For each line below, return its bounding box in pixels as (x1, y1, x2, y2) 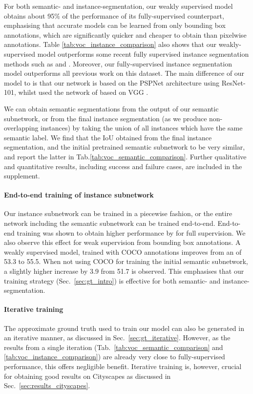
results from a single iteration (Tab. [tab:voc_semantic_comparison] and (4, 342, 223, 352)
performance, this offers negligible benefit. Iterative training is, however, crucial (4, 361, 242, 371)
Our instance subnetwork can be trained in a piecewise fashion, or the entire (4, 208, 232, 219)
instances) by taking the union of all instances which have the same (41, 123, 243, 133)
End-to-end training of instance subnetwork (4, 190, 154, 200)
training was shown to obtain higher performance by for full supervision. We (17, 227, 246, 238)
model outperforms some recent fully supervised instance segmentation (37, 48, 249, 59)
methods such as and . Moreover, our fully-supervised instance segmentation (4, 58, 232, 68)
